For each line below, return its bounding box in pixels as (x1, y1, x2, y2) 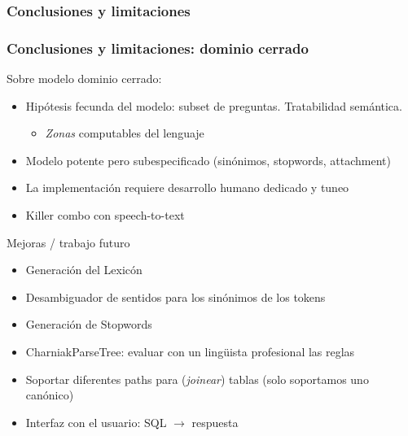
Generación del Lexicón (25, 261, 143, 278)
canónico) (25, 386, 74, 403)
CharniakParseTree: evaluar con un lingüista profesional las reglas (25, 343, 355, 360)
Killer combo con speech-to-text (25, 207, 185, 224)
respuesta (191, 413, 239, 430)
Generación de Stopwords (25, 316, 152, 333)
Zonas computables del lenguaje (45, 124, 204, 142)
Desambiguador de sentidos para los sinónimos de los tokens (25, 288, 326, 305)
